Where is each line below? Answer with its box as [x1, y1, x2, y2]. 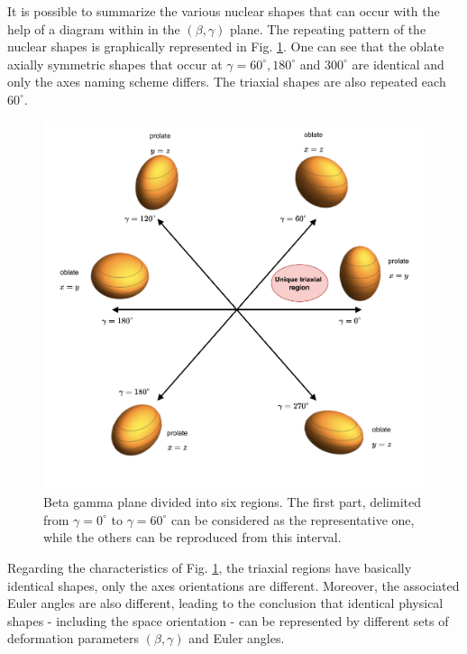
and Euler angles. [188, 629, 285, 648]
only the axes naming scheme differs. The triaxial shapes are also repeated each [7, 72, 446, 91]
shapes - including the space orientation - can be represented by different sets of [7, 611, 449, 630]
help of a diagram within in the [7, 19, 180, 38]
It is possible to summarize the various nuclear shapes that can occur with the [7, 2, 440, 20]
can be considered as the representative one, [171, 510, 415, 529]
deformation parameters [7, 629, 140, 648]
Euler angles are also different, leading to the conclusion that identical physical [7, 594, 444, 613]
